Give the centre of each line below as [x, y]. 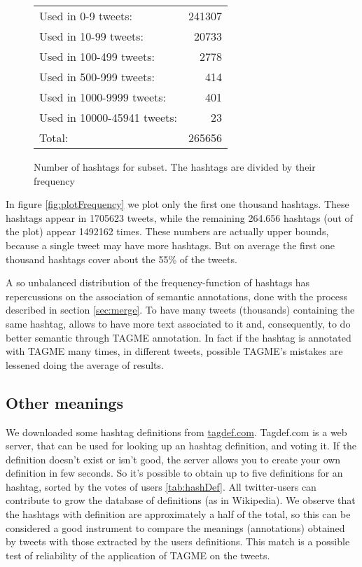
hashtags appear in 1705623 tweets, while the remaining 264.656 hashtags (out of [179, 217]
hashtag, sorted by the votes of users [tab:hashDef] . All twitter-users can [161, 486]
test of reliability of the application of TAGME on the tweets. [138, 555]
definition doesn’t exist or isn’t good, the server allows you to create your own [173, 459]
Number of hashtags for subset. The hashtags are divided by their [175, 167]
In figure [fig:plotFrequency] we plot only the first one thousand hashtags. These [177, 204]
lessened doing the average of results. [85, 364]
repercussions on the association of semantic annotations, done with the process [177, 296]
